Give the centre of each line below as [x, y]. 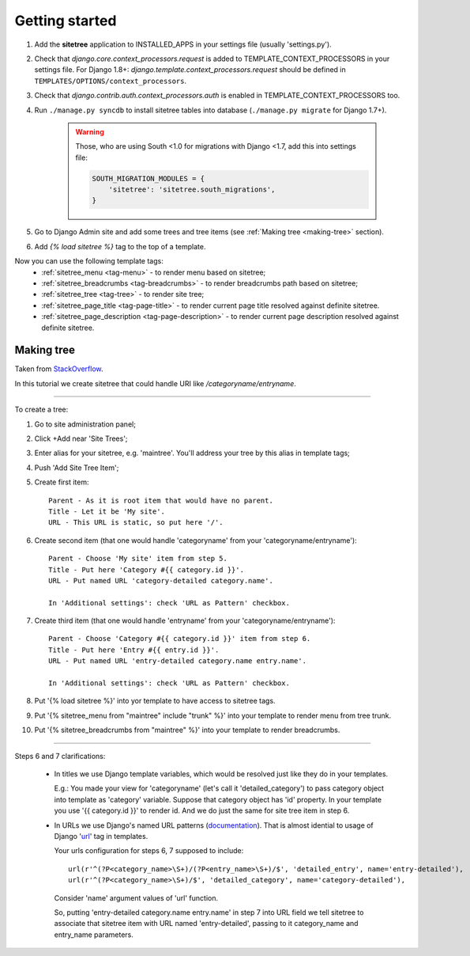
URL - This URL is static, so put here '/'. [136, 523]
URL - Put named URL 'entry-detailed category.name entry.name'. [178, 661]
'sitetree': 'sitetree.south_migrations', [192, 190]
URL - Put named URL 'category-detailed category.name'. [161, 580]
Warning [90, 131]
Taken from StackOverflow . [59, 369]
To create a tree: [41, 410]
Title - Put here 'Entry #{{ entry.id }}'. [134, 650]
